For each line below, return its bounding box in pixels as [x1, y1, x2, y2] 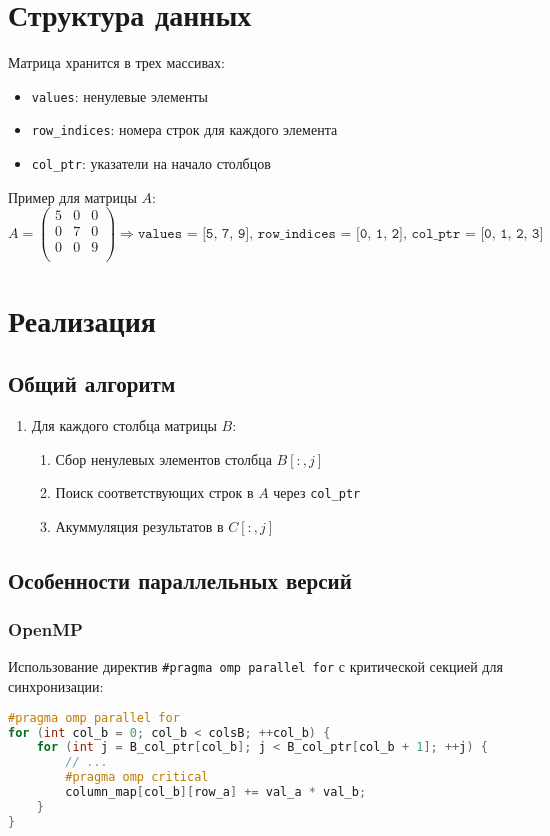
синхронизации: [8, 676, 104, 697]
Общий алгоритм [8, 368, 176, 399]
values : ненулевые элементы [31, 85, 209, 106]
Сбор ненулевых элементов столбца [55, 448, 272, 469]
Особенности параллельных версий [8, 564, 352, 595]
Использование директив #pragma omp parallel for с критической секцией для [8, 656, 503, 677]
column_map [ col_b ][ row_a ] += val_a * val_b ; [65, 785, 367, 800]
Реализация [8, 299, 156, 340]
